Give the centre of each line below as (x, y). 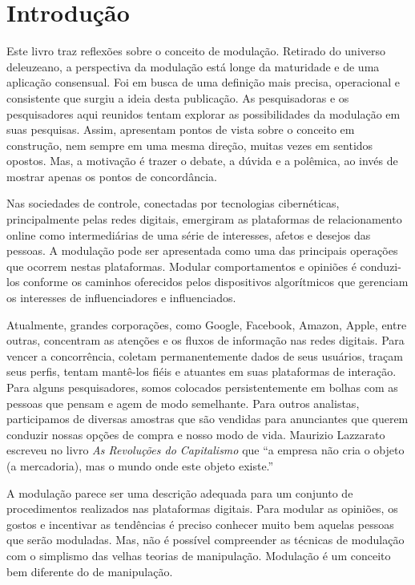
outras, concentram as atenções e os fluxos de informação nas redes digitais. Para (205, 340)
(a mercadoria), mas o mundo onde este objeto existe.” (140, 465)
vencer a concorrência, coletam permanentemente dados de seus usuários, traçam (205, 355)
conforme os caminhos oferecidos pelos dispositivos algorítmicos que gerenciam (216, 282)
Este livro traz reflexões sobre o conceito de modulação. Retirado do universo (196, 51)
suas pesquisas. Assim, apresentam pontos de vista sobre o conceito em (181, 129)
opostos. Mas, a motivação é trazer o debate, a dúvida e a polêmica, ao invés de (202, 161)
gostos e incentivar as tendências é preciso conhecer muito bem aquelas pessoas (200, 524)
